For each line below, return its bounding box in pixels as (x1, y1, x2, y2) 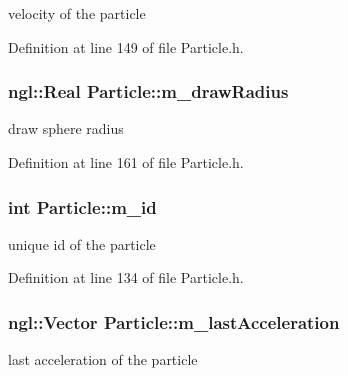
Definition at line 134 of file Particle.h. (8, 267, 244, 288)
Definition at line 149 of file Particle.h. (8, 36, 244, 57)
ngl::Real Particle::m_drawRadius (8, 79, 289, 104)
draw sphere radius (8, 118, 124, 139)
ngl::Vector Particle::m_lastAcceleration (8, 309, 340, 334)
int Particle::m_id (8, 194, 157, 219)
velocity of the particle (8, 3, 146, 23)
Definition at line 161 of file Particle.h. (8, 152, 244, 172)
